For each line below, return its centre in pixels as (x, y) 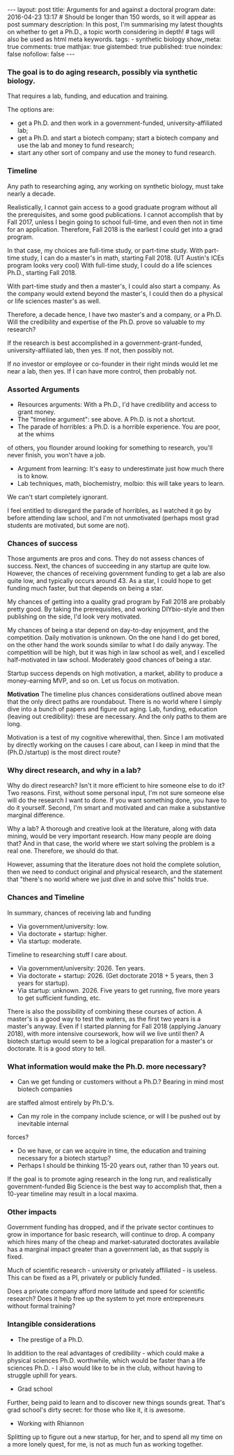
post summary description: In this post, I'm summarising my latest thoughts (115, 24)
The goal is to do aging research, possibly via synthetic (103, 72)
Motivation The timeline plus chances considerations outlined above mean (115, 694)
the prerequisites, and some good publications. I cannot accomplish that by (115, 214)
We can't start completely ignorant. (58, 496)
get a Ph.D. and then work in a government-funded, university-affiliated (120, 123)
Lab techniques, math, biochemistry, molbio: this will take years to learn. (121, 483)
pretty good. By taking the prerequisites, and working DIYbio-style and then (116, 610)
